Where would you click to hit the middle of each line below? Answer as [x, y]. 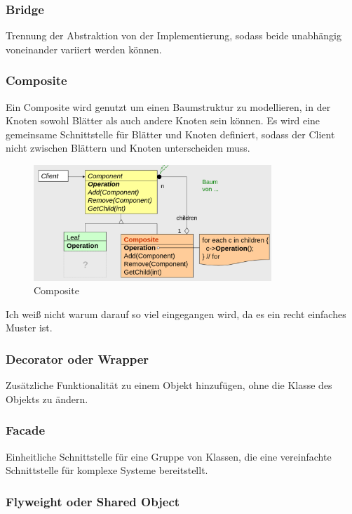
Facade [25, 430]
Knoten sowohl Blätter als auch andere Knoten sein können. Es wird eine [163, 120]
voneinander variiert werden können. [84, 49]
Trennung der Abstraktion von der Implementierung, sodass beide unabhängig [174, 35]
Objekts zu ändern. [47, 398]
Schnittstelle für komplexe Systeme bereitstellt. [107, 470]
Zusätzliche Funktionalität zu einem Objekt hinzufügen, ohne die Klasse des [169, 385]
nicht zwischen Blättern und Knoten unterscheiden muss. [128, 148]
